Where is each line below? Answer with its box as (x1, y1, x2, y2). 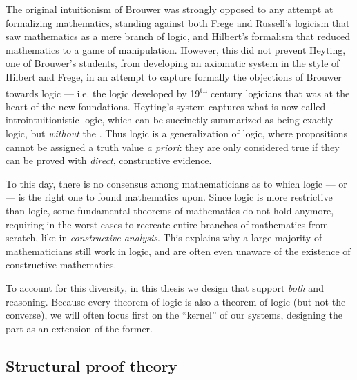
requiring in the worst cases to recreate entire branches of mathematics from (6, 217, 329, 231)
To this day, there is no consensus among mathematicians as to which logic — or (6, 176, 347, 190)
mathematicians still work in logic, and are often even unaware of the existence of (6, 243, 351, 258)
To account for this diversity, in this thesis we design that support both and (6, 280, 324, 294)
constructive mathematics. (6, 257, 117, 272)
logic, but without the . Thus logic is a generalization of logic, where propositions (6, 126, 348, 140)
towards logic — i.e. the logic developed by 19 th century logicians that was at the (6, 83, 350, 100)
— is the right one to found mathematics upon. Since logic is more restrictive (6, 190, 333, 204)
